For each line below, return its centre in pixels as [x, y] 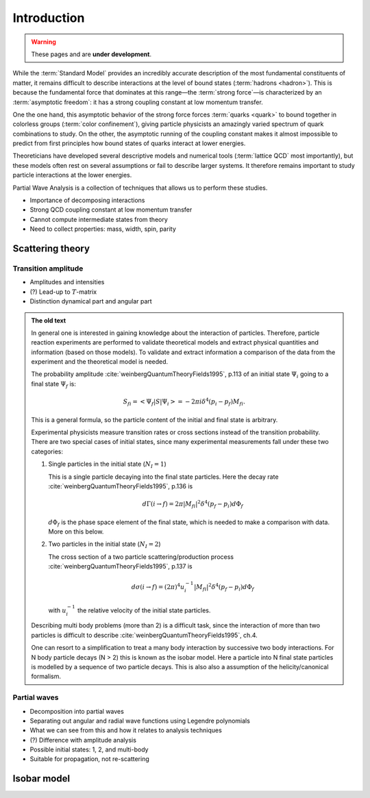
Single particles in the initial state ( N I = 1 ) [108, 464]
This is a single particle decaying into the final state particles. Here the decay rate [163, 477]
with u [57, 610]
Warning [44, 42]
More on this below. [76, 532]
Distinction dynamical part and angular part [91, 301]
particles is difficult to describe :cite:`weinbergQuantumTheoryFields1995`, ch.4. [145, 635]
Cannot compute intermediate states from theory [99, 219]
